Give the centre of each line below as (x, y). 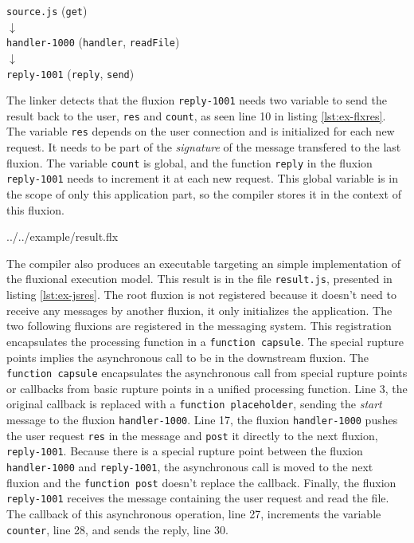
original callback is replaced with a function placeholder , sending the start (194, 404)
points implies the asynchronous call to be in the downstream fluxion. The (188, 357)
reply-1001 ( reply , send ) (70, 73)
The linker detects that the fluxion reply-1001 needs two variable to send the (197, 100)
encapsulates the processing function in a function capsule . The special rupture (205, 341)
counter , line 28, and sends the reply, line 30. (117, 529)
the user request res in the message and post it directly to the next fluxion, (192, 435)
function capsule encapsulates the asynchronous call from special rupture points (207, 373)
